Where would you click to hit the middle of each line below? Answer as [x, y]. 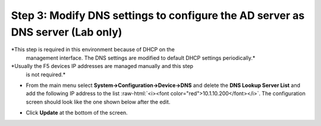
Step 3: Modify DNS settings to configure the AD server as [158, 15]
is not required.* [46, 75]
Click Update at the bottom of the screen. [77, 113]
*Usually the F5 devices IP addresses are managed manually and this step [102, 66]
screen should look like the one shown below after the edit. [98, 102]
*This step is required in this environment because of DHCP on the [93, 50]
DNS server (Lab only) [67, 32]
